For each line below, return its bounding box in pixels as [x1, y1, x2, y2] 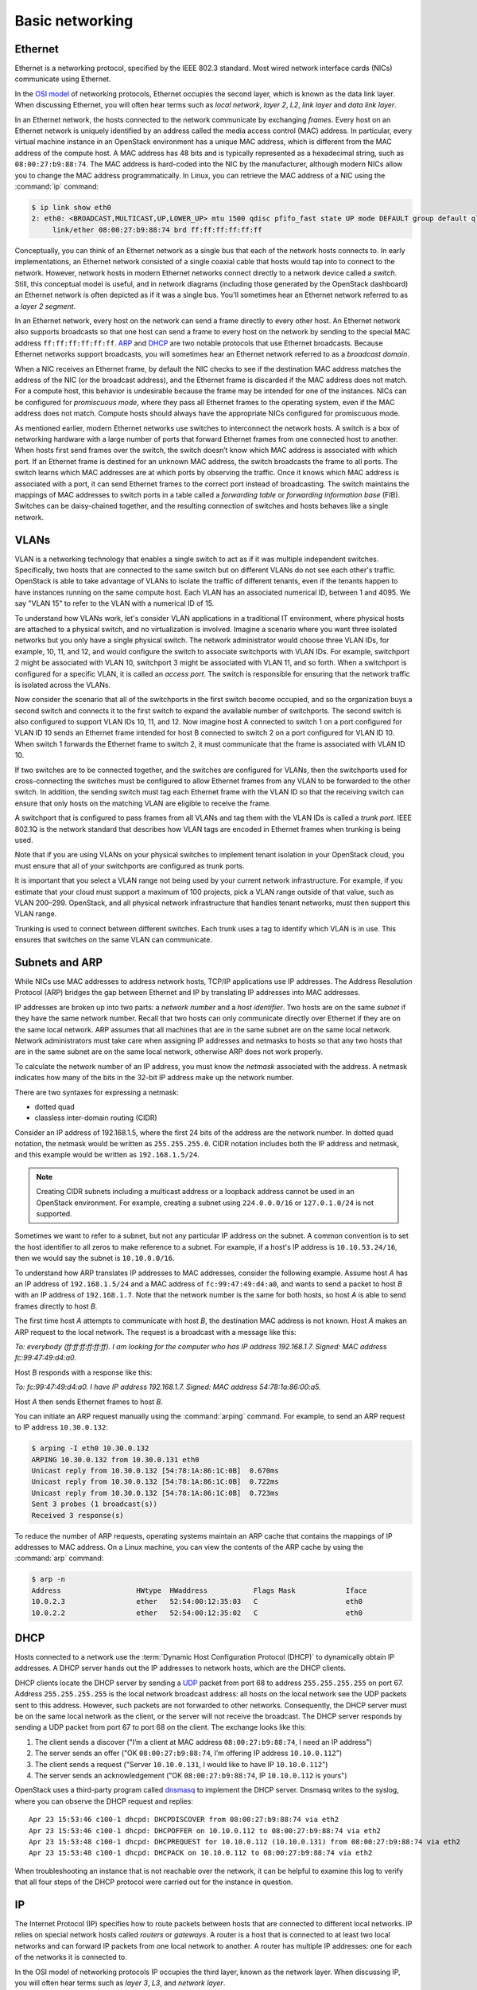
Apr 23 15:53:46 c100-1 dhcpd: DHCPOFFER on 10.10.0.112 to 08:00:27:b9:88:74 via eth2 [29, 1826, 382, 1835]
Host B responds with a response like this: [14, 1368, 153, 1377]
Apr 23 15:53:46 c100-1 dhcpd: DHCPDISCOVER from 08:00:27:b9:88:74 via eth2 [29, 1815, 339, 1824]
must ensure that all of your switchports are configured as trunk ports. [14, 860, 246, 871]
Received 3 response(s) [31, 1511, 125, 1520]
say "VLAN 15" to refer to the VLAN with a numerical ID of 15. [14, 599, 215, 608]
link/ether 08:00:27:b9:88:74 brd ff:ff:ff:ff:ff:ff [52, 225, 262, 234]
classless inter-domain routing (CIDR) [34, 1113, 158, 1122]
